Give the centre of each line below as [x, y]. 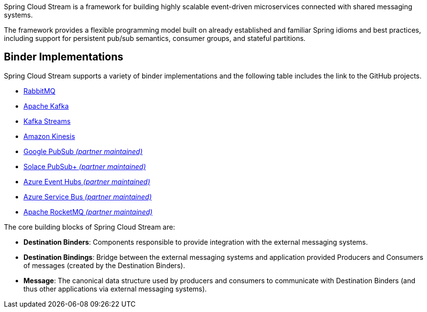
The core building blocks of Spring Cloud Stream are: [90, 227]
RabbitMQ [40, 91]
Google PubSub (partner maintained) [83, 151]
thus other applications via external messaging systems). [115, 289]
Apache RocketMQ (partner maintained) [88, 212]
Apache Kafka [46, 106]
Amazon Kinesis [49, 136]
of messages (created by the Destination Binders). [104, 265]
